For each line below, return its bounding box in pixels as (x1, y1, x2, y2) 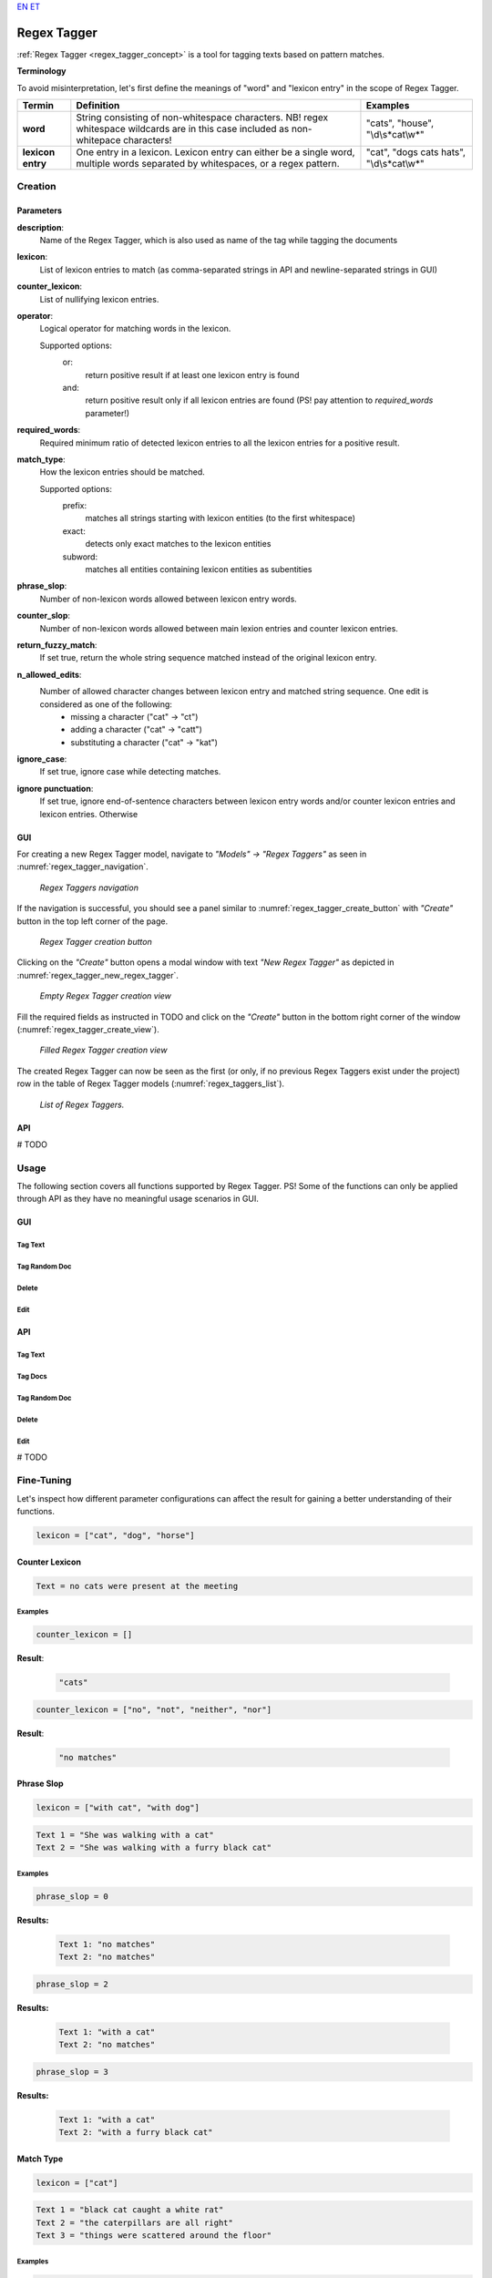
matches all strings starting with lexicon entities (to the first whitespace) (85, 513, 355, 524)
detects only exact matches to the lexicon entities (85, 539, 272, 549)
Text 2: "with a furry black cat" (58, 2128, 213, 2138)
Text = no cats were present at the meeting (36, 1581, 239, 1591)
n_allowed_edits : (16, 669, 82, 680)
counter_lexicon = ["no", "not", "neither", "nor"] (36, 1704, 272, 1715)
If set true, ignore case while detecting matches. (39, 766, 221, 777)
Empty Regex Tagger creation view (39, 990, 172, 1001)
